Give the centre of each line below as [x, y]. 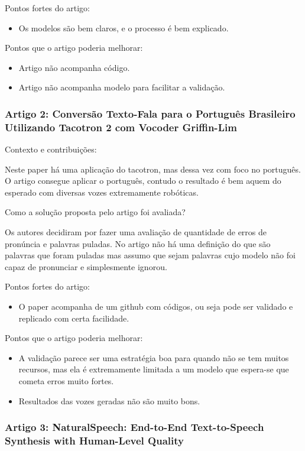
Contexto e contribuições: [51, 149]
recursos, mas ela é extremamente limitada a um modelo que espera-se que [154, 369]
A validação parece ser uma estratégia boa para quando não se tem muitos [154, 357]
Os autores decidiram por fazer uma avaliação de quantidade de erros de [136, 232]
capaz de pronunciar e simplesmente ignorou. [86, 266]
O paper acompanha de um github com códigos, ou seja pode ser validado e [156, 306]
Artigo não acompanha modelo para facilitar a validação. [122, 87]
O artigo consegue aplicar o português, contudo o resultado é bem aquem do [143, 181]
